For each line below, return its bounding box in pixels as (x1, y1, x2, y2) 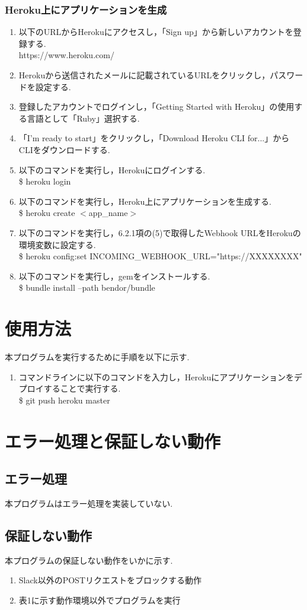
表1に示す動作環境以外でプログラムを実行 (18, 593, 181, 606)
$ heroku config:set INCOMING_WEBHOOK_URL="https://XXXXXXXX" (18, 250, 302, 262)
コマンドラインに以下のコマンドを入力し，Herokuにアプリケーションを (18, 370, 294, 383)
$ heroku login (18, 175, 71, 188)
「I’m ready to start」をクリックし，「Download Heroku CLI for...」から (18, 132, 290, 144)
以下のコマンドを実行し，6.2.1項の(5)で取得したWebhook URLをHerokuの (18, 226, 301, 239)
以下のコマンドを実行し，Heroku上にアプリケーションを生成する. (18, 195, 271, 207)
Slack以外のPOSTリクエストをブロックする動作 (18, 574, 202, 586)
